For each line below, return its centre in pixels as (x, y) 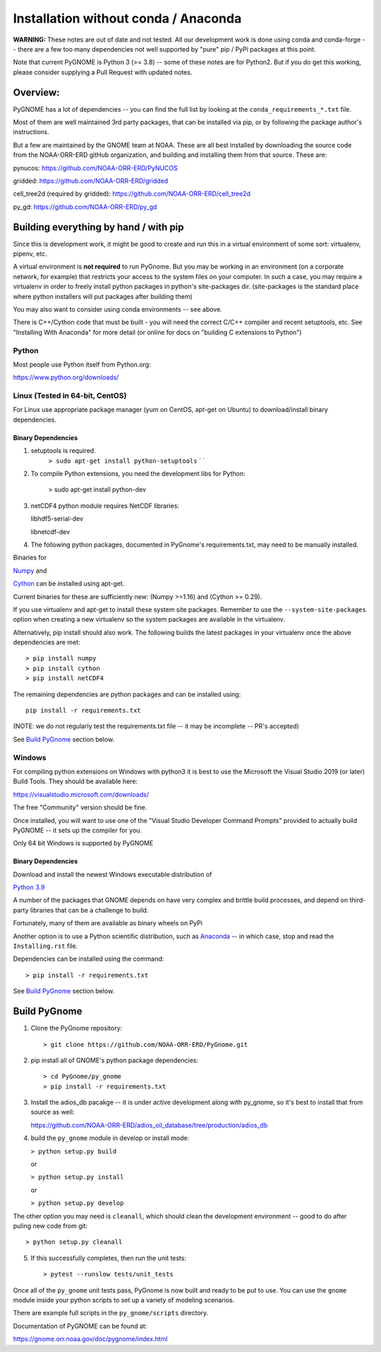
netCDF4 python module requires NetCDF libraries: (105, 506)
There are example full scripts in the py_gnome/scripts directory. (111, 1313)
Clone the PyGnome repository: (77, 1028)
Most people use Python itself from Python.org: (82, 364)
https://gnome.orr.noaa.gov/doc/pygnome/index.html (90, 1339)
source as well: (53, 1112)
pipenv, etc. (30, 254)
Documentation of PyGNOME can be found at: (80, 1326)
